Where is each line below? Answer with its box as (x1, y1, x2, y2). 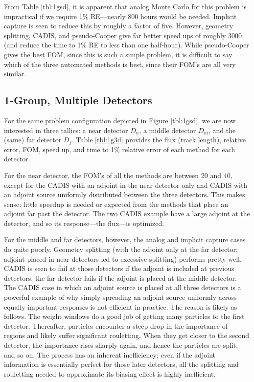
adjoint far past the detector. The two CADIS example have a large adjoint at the (4, 208, 250, 219)
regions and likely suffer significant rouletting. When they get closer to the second (4, 330, 250, 340)
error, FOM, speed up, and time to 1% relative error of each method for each (4, 144, 235, 154)
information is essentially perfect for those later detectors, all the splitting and (4, 359, 239, 369)
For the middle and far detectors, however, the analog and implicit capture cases (4, 234, 246, 245)
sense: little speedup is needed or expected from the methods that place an (4, 199, 229, 209)
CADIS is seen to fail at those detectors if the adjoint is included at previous (4, 263, 234, 273)
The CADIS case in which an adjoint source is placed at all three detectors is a (4, 282, 241, 292)
